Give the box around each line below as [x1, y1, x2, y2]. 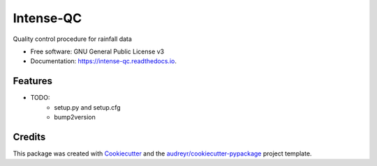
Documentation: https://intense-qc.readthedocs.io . [30, 57, 177, 65]
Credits [13, 131, 46, 142]
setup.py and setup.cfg [54, 103, 121, 111]
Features [13, 75, 52, 87]
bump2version [54, 113, 96, 122]
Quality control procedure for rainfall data [13, 35, 133, 43]
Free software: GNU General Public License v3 [30, 47, 165, 56]
